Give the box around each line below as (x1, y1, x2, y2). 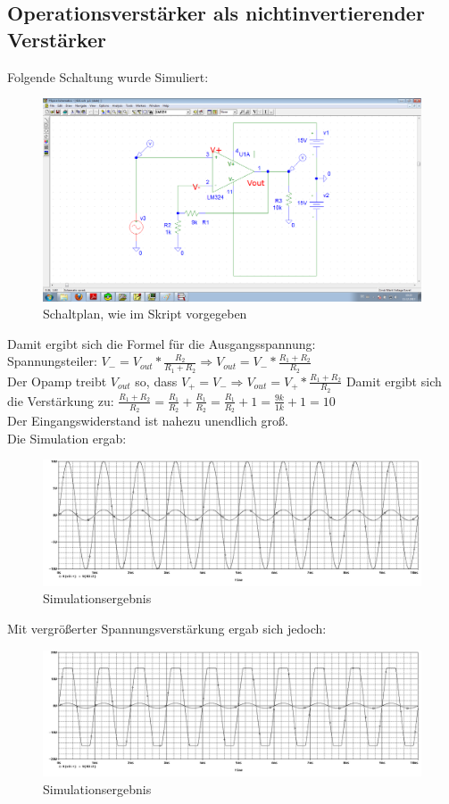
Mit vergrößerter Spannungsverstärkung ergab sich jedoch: (7, 618, 327, 637)
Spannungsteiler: (7, 352, 97, 370)
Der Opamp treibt (7, 371, 107, 390)
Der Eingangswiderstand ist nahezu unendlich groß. (7, 410, 288, 429)
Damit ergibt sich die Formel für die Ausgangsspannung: (7, 334, 316, 352)
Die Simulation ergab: (7, 428, 127, 447)
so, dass (135, 371, 178, 390)
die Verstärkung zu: (7, 391, 114, 410)
